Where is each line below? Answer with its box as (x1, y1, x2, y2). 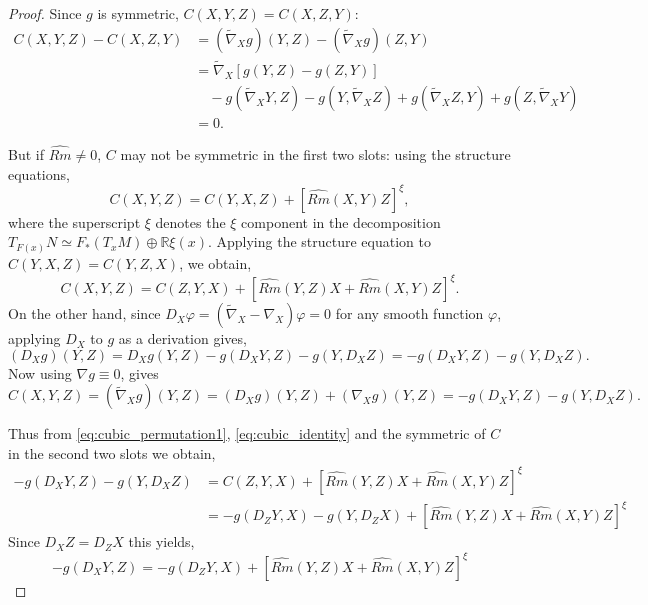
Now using (8, 362, 72, 383)
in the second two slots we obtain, (8, 442, 216, 463)
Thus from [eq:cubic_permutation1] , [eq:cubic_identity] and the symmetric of (8, 423, 486, 444)
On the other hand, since (8, 303, 161, 324)
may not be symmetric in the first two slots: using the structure (120, 144, 511, 165)
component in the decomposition (241, 211, 441, 232)
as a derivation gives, (118, 328, 247, 349)
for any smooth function (335, 303, 484, 324)
